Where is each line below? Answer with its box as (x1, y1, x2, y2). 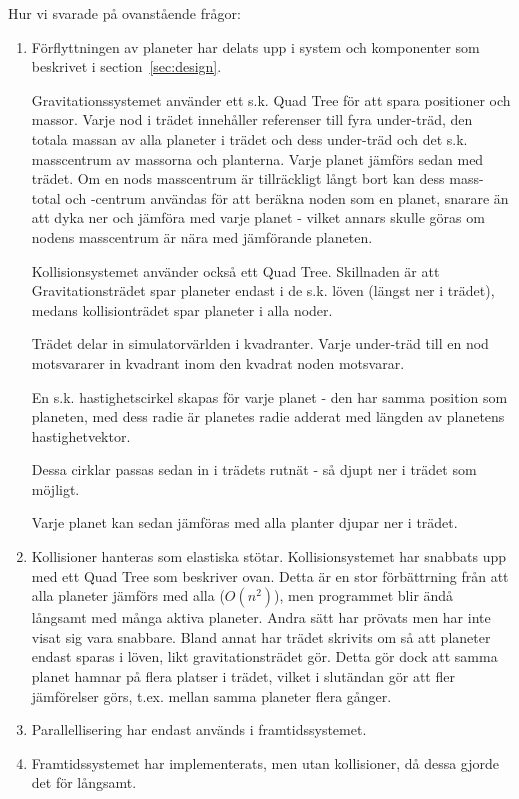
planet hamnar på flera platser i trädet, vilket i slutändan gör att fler (31, 666, 455, 687)
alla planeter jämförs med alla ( (31, 585, 225, 606)
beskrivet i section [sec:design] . (31, 56, 222, 77)
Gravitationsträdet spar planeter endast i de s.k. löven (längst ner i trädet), (31, 280, 495, 301)
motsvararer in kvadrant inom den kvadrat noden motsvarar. (31, 352, 405, 373)
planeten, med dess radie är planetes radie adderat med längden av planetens (31, 406, 505, 427)
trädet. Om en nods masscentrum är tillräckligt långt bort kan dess (31, 168, 445, 189)
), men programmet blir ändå (274, 585, 454, 606)
